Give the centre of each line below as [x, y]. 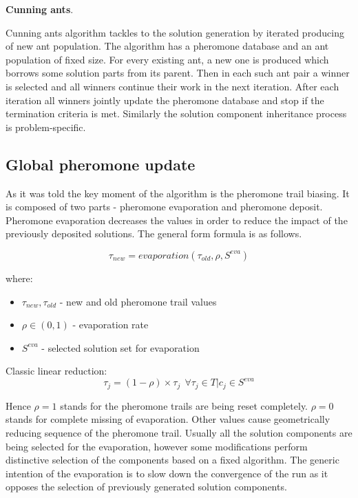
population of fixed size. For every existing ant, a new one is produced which [167, 59]
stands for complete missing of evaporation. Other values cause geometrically [168, 419]
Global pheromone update [101, 164]
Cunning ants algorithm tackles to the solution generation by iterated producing [175, 32]
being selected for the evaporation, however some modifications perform [157, 446]
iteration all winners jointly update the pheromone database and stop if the [165, 100]
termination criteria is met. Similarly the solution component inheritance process [176, 113]
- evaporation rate [110, 325]
